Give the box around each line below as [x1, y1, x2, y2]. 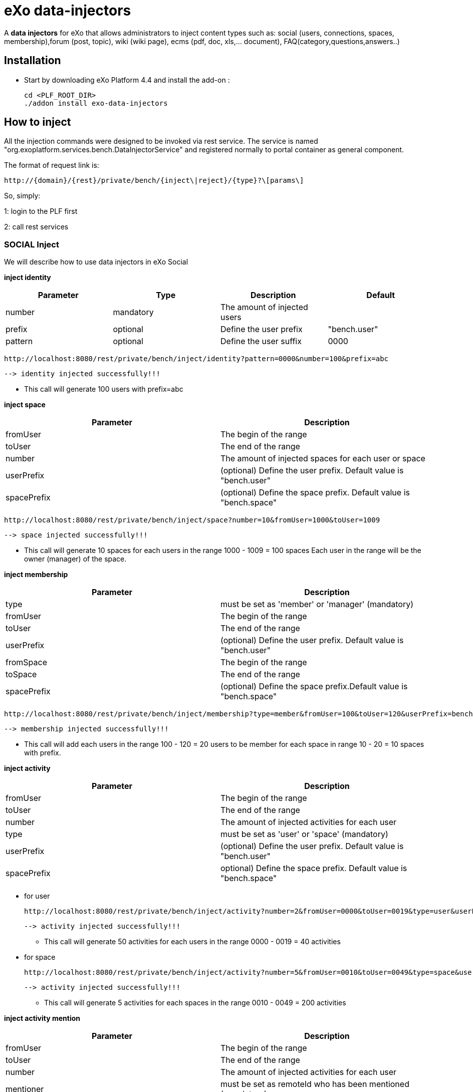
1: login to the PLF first [4, 207, 78, 216]
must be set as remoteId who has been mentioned [220, 1079, 409, 1089]
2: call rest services [4, 222, 69, 231]
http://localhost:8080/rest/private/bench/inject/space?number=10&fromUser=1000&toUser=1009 [4, 516, 380, 524]
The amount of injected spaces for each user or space [220, 453, 425, 464]
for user [24, 892, 50, 901]
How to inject [4, 116, 71, 129]
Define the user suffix [220, 336, 302, 347]
